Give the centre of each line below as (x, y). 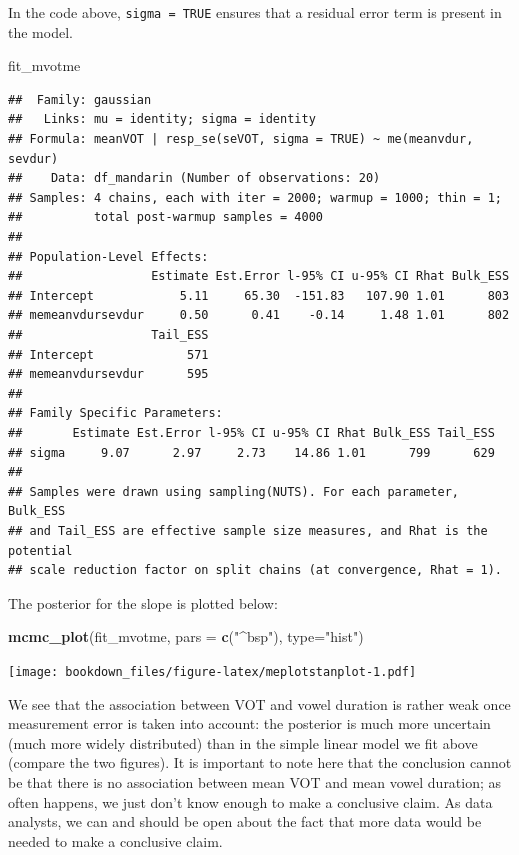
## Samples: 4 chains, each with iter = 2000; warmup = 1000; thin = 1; (255, 197)
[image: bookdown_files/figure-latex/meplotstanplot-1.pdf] (212, 671)
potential (40, 550)
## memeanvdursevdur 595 (108, 374)
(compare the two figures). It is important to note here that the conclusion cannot (260, 762)
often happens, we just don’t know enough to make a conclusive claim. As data (250, 801)
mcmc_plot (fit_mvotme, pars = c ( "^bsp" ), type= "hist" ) (186, 636)
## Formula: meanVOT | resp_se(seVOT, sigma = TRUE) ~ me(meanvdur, (241, 139)
